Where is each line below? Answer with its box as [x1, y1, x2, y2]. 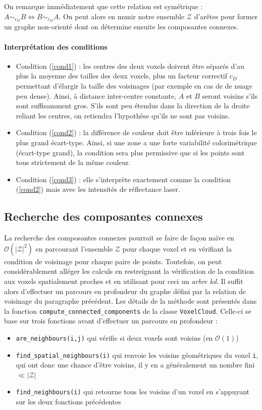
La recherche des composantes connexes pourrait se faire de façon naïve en [4, 232, 234, 243]
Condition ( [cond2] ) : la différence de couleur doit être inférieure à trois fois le [16, 127, 257, 138]
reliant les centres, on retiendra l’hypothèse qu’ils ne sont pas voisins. [16, 110, 230, 120]
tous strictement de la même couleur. [16, 157, 131, 168]
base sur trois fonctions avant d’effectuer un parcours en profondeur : [4, 315, 218, 326]
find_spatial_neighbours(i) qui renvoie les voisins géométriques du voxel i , [16, 349, 258, 360]
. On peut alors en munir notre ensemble [59, 11, 185, 21]
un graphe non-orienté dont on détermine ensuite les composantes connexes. [4, 21, 239, 32]
